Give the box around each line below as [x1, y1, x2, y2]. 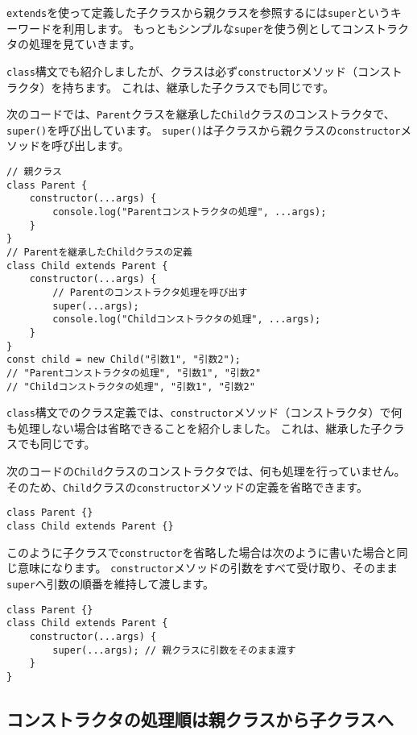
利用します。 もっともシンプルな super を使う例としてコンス [62, 19, 375, 36]
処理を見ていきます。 [28, 35, 141, 52]
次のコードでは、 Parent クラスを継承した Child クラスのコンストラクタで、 [6, 106, 395, 122]
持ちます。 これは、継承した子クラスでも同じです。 [62, 78, 335, 95]
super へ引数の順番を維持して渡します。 [6, 575, 214, 592]
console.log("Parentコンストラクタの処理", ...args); [52, 206, 327, 218]
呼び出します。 [51, 137, 130, 154]
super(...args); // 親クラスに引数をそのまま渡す [52, 644, 296, 656]
